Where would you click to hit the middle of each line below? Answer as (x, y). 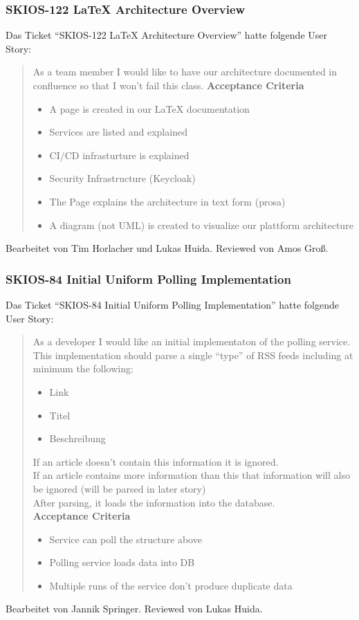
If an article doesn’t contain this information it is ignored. (156, 461)
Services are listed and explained (118, 132)
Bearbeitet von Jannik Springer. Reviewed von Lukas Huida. (134, 609)
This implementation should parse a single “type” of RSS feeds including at (193, 355)
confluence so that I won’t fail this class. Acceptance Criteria (168, 85)
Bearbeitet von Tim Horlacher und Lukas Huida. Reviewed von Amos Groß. (167, 248)
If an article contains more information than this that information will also (191, 475)
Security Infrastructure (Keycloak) (122, 178)
